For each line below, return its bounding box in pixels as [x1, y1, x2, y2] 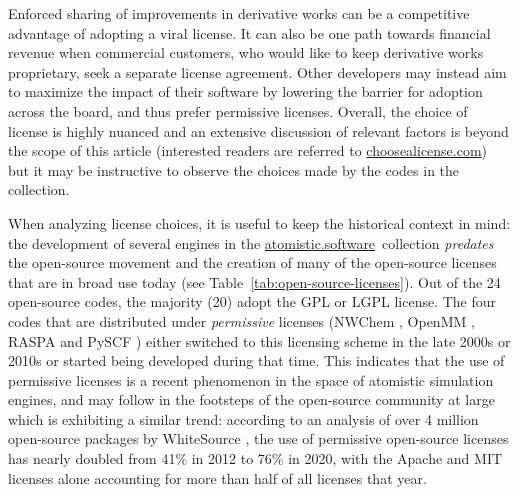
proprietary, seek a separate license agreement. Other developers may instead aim [8, 61, 507, 82]
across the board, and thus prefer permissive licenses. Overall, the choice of [8, 100, 468, 121]
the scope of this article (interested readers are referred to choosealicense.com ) [8, 140, 488, 161]
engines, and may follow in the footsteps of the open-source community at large [8, 389, 495, 410]
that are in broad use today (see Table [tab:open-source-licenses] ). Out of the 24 [8, 271, 501, 292]
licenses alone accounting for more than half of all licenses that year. [8, 467, 427, 488]
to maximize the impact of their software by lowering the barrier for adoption [8, 81, 483, 102]
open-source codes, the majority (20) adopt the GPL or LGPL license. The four [8, 291, 497, 312]
